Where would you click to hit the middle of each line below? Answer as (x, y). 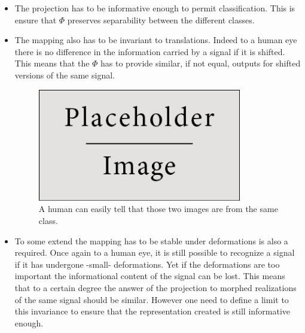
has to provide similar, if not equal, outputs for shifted (201, 63)
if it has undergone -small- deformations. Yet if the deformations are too (147, 264)
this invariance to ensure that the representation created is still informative (152, 311)
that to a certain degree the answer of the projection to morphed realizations (155, 287)
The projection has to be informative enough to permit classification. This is (155, 8)
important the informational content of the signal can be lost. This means (150, 276)
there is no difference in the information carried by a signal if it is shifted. (150, 51)
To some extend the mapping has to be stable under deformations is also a (151, 240)
